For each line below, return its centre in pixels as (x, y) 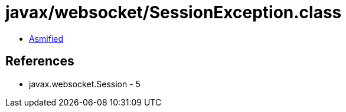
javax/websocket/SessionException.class (174, 12)
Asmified (46, 38)
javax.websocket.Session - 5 (85, 84)
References (40, 61)
